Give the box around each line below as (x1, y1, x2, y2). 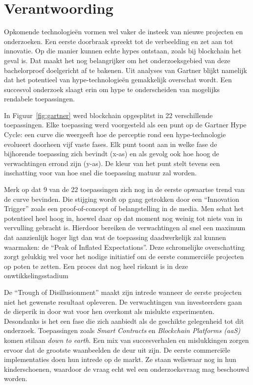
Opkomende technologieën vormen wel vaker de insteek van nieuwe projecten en (4, 26, 243, 37)
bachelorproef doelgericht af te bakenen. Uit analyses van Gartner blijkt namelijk (4, 65, 247, 75)
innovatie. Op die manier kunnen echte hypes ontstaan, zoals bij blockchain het (4, 46, 242, 56)
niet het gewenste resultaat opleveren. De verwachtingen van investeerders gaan (4, 296, 242, 307)
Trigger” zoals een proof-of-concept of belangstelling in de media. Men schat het (4, 203, 244, 214)
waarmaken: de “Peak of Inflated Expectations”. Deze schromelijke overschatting (4, 241, 245, 252)
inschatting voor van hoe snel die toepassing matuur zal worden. (4, 168, 197, 178)
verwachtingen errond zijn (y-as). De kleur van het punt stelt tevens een (4, 158, 220, 168)
